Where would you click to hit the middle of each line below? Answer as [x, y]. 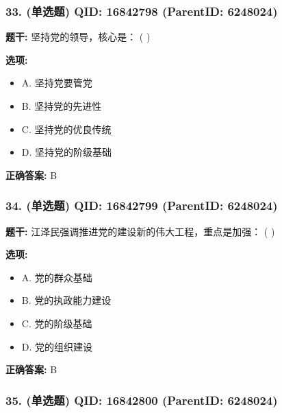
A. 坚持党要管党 [57, 83]
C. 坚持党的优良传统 [66, 129]
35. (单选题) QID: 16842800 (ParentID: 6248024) [142, 400]
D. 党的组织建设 [57, 346]
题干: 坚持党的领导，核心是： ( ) [78, 37]
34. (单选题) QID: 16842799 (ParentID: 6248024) [142, 205]
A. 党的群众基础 [57, 277]
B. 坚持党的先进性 [62, 106]
